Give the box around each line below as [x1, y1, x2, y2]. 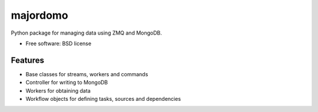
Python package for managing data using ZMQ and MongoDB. [11, 29, 162, 36]
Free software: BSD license [25, 40, 91, 47]
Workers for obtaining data [25, 87, 91, 94]
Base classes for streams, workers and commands [25, 70, 148, 77]
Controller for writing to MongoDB [25, 79, 108, 86]
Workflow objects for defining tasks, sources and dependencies [25, 96, 181, 103]
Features [11, 55, 44, 65]
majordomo [11, 9, 68, 22]
